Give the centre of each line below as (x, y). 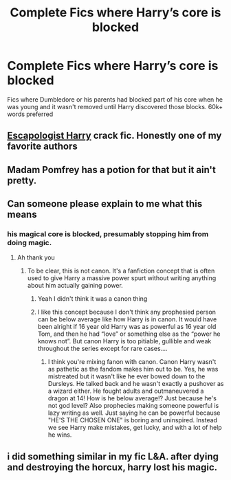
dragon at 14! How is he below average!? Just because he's (132, 398)
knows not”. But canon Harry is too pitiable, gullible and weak (124, 341)
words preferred (30, 114)
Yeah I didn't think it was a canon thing (92, 299)
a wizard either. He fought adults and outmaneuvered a (126, 391)
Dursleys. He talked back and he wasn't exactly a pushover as (136, 384)
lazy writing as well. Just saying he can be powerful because (134, 413)
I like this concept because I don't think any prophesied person (127, 312)
